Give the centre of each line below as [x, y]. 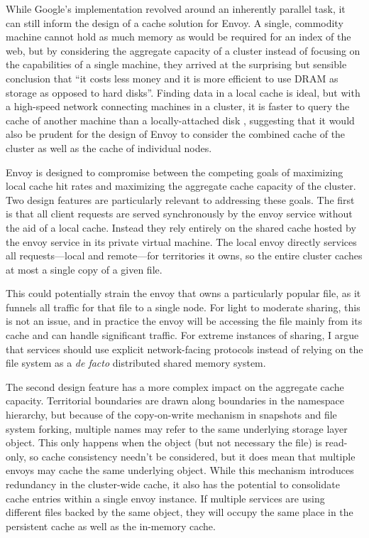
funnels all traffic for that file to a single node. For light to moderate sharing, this [183, 307]
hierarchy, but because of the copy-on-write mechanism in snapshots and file [171, 415]
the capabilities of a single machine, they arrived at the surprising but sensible [176, 64]
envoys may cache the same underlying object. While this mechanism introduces [180, 470]
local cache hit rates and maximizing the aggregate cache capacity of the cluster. [181, 186]
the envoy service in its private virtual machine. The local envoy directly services [181, 241]
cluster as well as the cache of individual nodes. [109, 147]
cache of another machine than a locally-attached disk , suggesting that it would [180, 120]
